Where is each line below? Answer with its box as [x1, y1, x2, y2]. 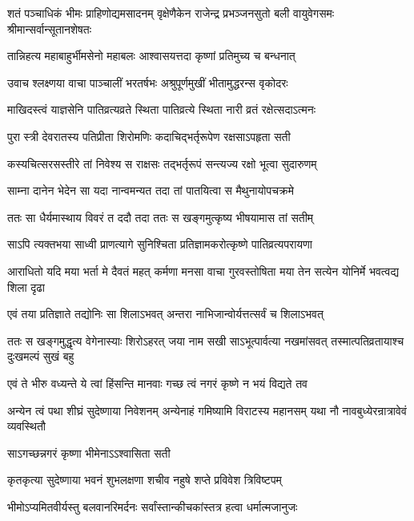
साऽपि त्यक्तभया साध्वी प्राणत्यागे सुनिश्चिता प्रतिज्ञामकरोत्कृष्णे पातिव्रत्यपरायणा [7, 236, 312, 252]
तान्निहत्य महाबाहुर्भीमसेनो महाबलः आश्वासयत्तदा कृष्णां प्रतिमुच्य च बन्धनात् [7, 47, 295, 64]
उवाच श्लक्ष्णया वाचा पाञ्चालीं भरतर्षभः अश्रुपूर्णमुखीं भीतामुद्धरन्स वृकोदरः [7, 74, 288, 91]
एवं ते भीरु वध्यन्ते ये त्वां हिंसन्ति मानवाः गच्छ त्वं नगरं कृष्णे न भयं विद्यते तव [7, 374, 307, 391]
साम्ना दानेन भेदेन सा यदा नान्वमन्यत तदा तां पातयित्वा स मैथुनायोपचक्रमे [7, 182, 295, 199]
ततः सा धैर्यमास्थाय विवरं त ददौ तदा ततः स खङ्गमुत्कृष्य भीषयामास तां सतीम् [7, 208, 314, 225]
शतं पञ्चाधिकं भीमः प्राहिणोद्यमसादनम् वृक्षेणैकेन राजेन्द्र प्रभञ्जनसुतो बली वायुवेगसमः [7, 5, 335, 21]
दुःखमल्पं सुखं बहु [7, 348, 74, 365]
